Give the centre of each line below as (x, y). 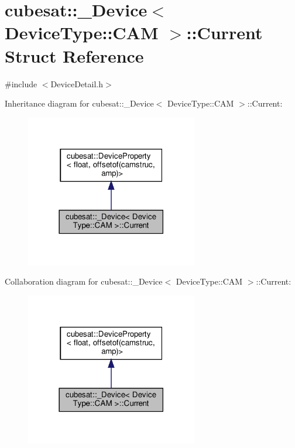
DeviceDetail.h (77, 83)
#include (21, 83)
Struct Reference (74, 55)
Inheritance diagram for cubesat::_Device (79, 103)
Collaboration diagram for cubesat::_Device (84, 281)
